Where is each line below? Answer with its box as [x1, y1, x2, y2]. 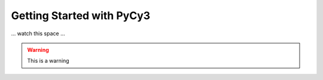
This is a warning [27, 57, 69, 64]
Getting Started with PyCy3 [11, 9, 151, 22]
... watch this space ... [11, 30, 65, 37]
